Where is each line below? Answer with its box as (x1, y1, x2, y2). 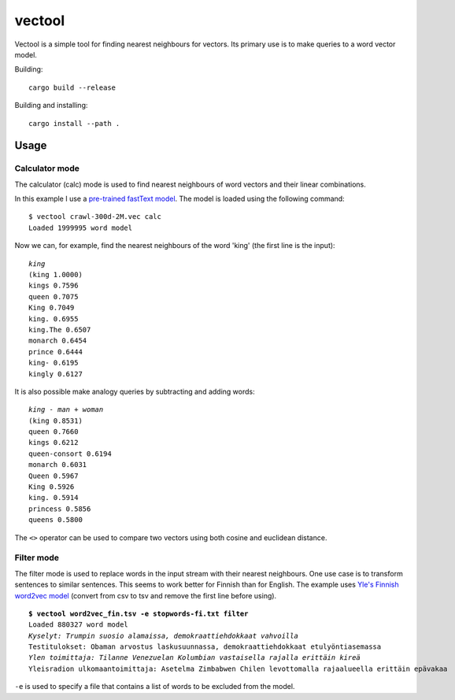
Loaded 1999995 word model (28, 223, 133, 232)
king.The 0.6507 (28, 325, 91, 334)
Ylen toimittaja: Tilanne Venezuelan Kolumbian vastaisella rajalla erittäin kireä (28, 654, 361, 662)
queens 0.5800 (28, 516, 83, 524)
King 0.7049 (28, 303, 75, 313)
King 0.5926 (28, 483, 75, 491)
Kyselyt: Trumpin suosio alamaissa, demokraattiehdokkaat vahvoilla (28, 631, 298, 640)
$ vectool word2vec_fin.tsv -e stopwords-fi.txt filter (28, 609, 249, 618)
